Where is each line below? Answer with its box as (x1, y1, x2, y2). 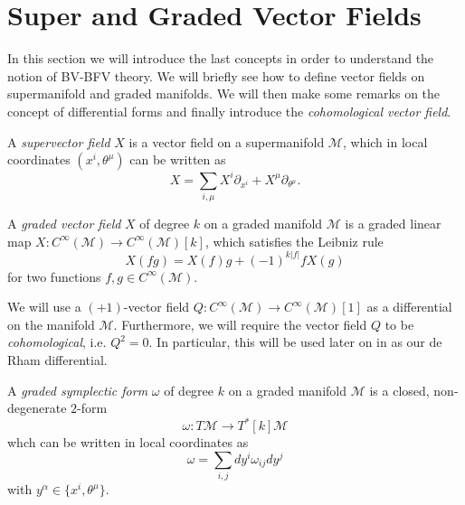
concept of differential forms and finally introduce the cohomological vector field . (7, 101, 451, 120)
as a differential (366, 297, 452, 316)
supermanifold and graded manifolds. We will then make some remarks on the (7, 84, 441, 103)
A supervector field (7, 132, 110, 151)
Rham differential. (7, 350, 108, 369)
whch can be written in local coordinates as (7, 433, 249, 452)
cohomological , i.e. (7, 332, 107, 351)
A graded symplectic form (7, 380, 148, 399)
